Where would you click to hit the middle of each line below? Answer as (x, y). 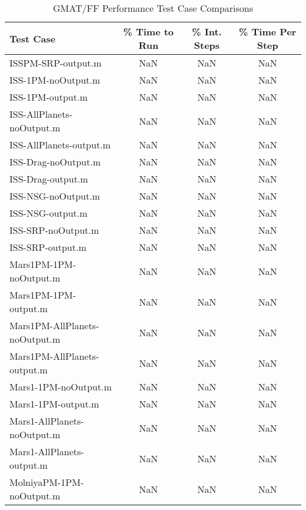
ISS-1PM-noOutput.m (55, 80)
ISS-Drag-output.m (49, 179)
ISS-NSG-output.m (49, 213)
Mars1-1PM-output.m (54, 404)
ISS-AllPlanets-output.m (60, 145)
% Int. (207, 32)
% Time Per (268, 32)
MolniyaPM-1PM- (47, 482)
